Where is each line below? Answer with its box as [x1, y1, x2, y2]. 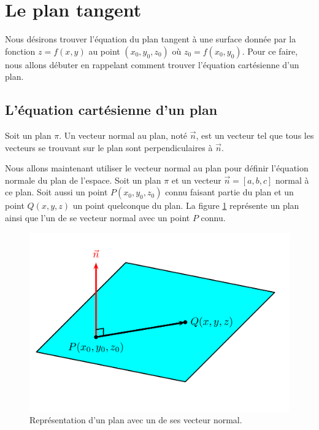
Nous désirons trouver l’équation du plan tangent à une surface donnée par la [5, 33, 296, 45]
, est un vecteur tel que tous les [196, 129, 314, 142]
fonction [5, 44, 36, 57]
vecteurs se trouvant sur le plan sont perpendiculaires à [5, 141, 213, 154]
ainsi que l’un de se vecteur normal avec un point [5, 211, 190, 224]
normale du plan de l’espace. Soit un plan [5, 173, 161, 186]
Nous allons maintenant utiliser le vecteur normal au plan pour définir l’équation [5, 162, 309, 174]
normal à [275, 173, 309, 186]
